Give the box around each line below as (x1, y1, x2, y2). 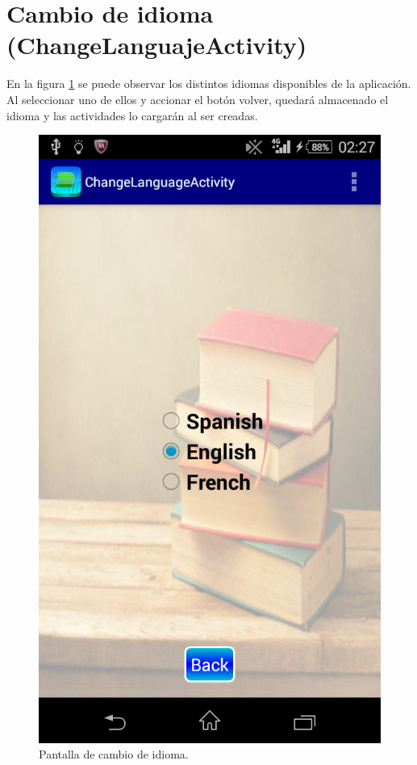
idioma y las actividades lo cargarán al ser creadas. (6, 107, 258, 123)
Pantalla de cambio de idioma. (39, 746, 189, 763)
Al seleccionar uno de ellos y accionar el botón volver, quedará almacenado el (6, 90, 389, 107)
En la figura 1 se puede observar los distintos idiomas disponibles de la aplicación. (6, 75, 411, 92)
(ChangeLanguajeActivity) (6, 28, 307, 61)
